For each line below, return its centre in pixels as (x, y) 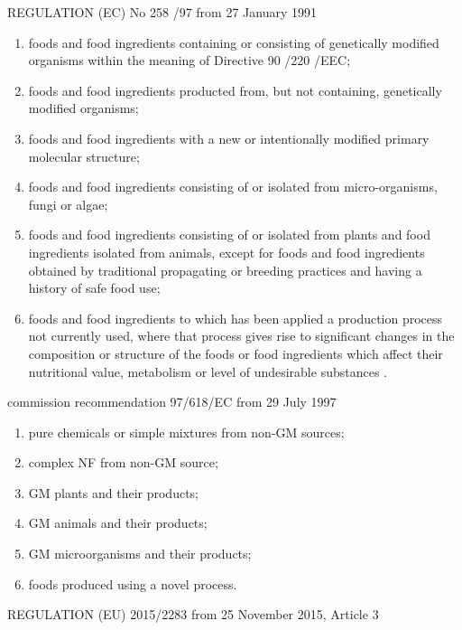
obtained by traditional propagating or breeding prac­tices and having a (225, 270)
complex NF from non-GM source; (123, 462)
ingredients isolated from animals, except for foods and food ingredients (226, 252)
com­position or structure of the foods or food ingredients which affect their (236, 353)
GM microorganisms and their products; (140, 554)
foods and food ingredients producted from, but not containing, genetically (235, 90)
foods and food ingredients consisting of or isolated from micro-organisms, (233, 187)
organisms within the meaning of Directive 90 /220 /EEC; (189, 60)
